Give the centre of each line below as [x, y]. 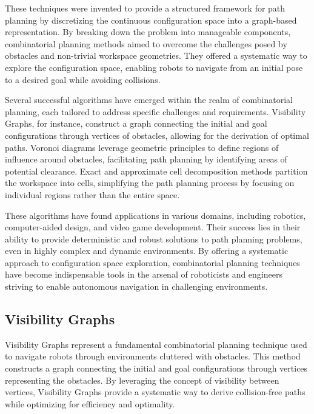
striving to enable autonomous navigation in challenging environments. [136, 286]
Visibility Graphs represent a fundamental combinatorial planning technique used [156, 344]
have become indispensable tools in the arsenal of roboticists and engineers [144, 274]
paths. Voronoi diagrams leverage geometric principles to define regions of [142, 147]
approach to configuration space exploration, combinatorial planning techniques [152, 262]
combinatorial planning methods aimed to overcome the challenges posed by [146, 43]
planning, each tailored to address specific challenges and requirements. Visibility [155, 111]
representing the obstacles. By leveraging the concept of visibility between [142, 380]
